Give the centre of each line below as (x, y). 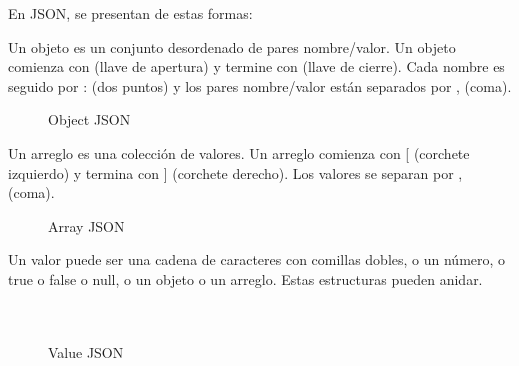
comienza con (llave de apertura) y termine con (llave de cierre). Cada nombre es (256, 66)
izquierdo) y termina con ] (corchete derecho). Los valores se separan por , (235, 172)
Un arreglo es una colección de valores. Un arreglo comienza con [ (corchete (239, 152)
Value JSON (86, 351)
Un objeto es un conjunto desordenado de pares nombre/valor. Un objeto (232, 46)
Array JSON (86, 225)
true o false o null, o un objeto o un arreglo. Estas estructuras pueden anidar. (245, 278)
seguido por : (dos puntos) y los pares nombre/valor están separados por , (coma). (260, 85)
